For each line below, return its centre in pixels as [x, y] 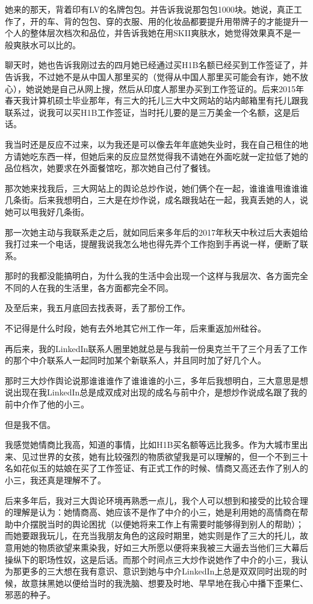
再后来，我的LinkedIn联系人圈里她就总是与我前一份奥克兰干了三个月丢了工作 [156, 348]
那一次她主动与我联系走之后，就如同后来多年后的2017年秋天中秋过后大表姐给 [156, 232]
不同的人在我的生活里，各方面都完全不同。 [89, 287]
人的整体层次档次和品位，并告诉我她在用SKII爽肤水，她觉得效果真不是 [153, 33]
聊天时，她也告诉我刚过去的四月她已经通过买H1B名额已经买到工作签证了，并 [156, 65]
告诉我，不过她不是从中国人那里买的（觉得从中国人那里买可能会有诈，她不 [152, 76]
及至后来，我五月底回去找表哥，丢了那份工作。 [98, 308]
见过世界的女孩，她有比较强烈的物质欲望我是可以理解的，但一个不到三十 [165, 456]
